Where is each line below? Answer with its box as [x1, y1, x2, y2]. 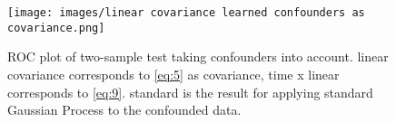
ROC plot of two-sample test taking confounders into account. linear [7, 47, 389, 66]
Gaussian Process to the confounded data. [7, 100, 242, 119]
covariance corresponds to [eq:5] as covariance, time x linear [7, 64, 340, 83]
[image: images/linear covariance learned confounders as [7, 6, 365, 19]
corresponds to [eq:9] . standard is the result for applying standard [7, 82, 373, 101]
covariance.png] [7, 21, 105, 34]
